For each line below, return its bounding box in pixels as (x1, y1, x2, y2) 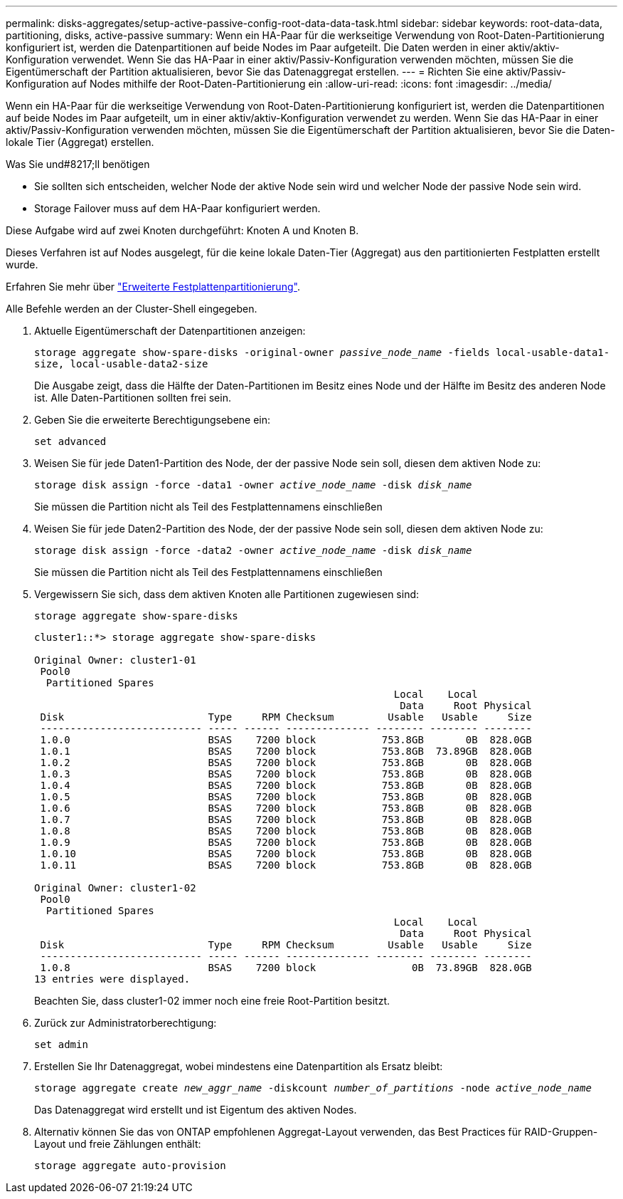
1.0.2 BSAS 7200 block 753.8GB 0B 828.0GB (40, 757, 532, 768)
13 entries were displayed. (34, 973, 191, 985)
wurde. (6, 258, 38, 271)
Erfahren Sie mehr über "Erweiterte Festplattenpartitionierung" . (6, 281, 300, 293)
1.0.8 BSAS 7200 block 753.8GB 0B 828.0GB (40, 825, 532, 837)
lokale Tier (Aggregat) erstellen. (6, 136, 154, 148)
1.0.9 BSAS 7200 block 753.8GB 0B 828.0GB (40, 837, 532, 848)
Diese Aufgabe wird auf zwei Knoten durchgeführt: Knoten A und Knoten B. (6, 224, 359, 236)
